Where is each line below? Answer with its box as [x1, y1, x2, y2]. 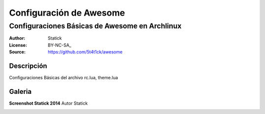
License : [9, 42, 27, 48]
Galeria [9, 87, 32, 95]
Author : [9, 35, 26, 41]
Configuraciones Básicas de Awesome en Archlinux [9, 22, 182, 30]
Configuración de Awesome [9, 7, 125, 18]
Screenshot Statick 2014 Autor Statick [9, 100, 88, 106]
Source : [9, 49, 26, 55]
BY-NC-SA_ [48, 42, 72, 48]
